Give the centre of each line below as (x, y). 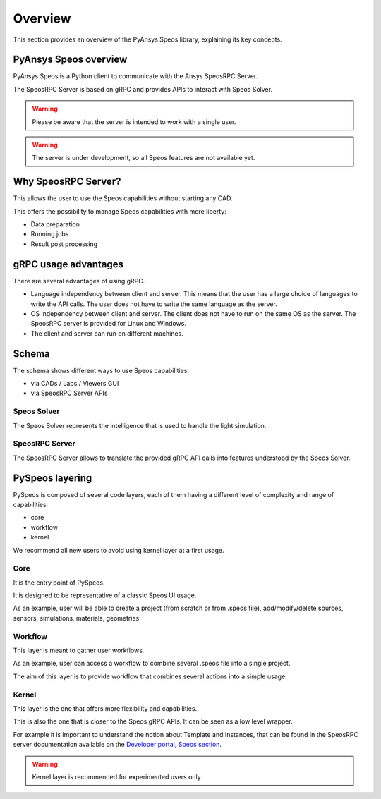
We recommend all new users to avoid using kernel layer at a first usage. (119, 550)
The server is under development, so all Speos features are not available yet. (144, 158)
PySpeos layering (53, 478)
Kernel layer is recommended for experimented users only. (117, 776)
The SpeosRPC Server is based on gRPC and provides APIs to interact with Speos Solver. (143, 89)
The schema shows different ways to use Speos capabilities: (101, 370)
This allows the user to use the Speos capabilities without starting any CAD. (123, 198)
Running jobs (50, 234)
